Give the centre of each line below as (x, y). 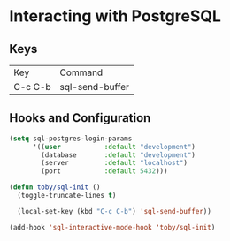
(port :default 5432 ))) (104, 171)
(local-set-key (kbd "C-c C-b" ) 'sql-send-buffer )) (115, 211)
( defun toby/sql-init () (55, 187)
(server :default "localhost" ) (115, 163)
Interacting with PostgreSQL (115, 16)
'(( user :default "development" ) (114, 147)
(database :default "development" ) (119, 155)
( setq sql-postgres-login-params (71, 139)
